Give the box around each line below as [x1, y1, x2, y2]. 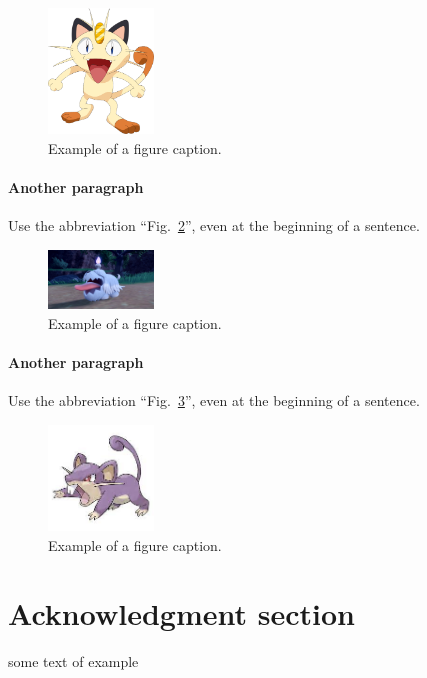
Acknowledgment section [8, 593, 355, 634]
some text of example [8, 651, 139, 672]
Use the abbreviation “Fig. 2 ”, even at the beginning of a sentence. [8, 215, 420, 236]
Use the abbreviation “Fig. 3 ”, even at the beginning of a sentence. [8, 390, 420, 411]
